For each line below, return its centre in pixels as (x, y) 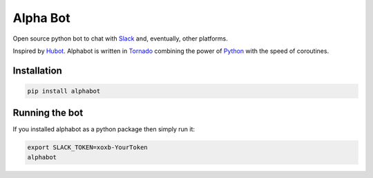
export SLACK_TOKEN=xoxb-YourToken (87, 147)
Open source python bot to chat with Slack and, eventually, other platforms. (120, 38)
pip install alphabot (64, 91)
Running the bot (48, 113)
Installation (37, 70)
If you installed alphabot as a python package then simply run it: (104, 129)
